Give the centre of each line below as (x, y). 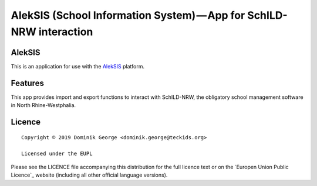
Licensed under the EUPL (57, 154)
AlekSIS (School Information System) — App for (128, 15)
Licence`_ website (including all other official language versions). (89, 175)
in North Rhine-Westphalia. (43, 105)
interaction (66, 32)
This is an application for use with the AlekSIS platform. (78, 66)
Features (27, 83)
